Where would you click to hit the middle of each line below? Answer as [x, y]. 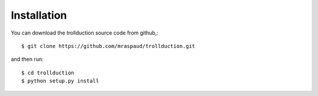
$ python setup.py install [60, 81]
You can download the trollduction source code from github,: [85, 33]
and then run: [27, 59]
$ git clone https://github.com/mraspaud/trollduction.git [108, 46]
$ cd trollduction [48, 73]
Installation [39, 15]
